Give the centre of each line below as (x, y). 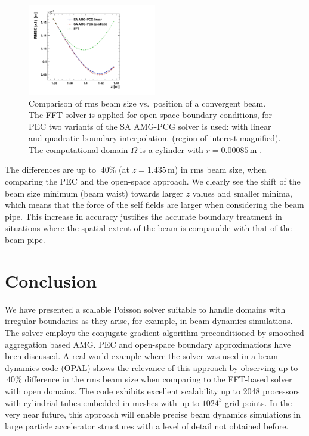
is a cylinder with (172, 149)
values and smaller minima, (242, 193)
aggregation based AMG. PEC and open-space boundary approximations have (148, 344)
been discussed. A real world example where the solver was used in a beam (141, 356)
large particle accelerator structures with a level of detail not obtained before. (147, 426)
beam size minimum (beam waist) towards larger (94, 193)
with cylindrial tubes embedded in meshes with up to (102, 402)
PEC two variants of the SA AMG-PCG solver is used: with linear (150, 126)
